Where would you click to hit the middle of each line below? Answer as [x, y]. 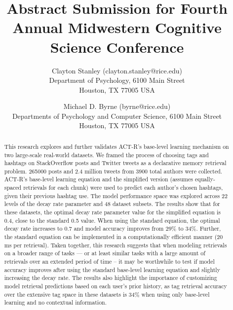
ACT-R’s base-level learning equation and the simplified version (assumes [98, 179]
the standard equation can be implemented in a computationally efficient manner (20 [114, 237]
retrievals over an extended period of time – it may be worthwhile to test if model [109, 261]
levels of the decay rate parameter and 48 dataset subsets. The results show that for [112, 204]
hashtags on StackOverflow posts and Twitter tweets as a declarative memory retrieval [115, 163]
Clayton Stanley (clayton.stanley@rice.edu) [117, 70]
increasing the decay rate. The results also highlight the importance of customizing [111, 278]
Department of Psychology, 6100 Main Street [117, 80]
